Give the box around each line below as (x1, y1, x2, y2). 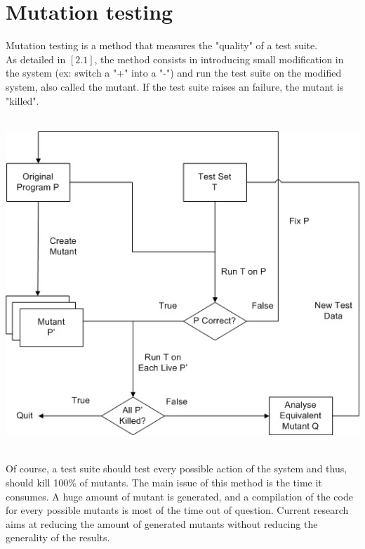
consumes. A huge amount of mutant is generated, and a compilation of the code (6, 489, 353, 503)
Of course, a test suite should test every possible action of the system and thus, (6, 461, 347, 476)
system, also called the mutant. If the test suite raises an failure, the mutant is (6, 79, 344, 93)
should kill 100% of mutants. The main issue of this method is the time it (6, 475, 322, 489)
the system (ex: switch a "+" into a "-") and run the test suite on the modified (6, 65, 342, 80)
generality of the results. (6, 530, 110, 545)
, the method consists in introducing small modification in (94, 51, 344, 66)
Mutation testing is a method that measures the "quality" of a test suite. (6, 38, 318, 53)
